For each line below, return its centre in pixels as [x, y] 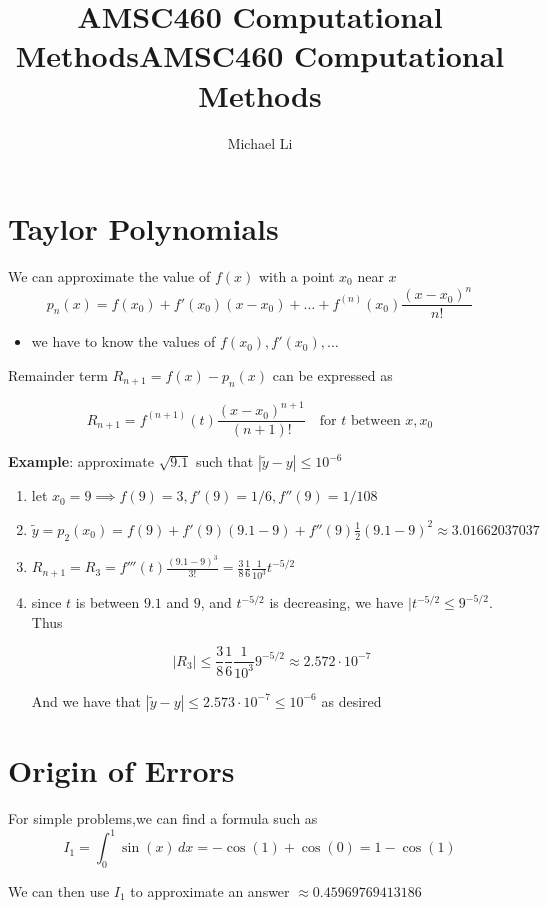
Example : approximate [81, 461]
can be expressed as [332, 374]
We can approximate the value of [109, 276]
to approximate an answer [210, 890]
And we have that [86, 700]
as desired [351, 700]
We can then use [59, 890]
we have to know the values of [123, 341]
